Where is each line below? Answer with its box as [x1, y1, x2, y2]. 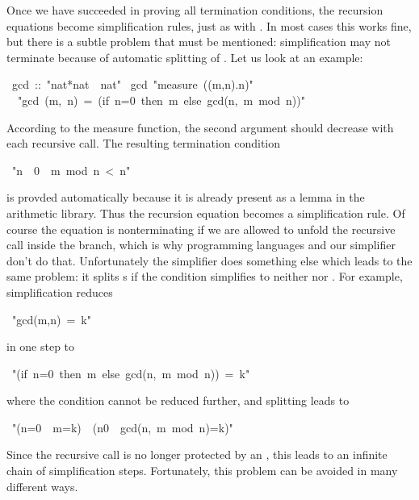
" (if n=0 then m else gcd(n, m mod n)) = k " [12, 365, 250, 381]
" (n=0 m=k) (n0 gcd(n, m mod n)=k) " [12, 419, 233, 435]
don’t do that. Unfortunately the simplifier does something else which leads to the [6, 252, 413, 269]
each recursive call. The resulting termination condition [6, 135, 281, 152]
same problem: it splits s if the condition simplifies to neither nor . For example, [6, 268, 403, 285]
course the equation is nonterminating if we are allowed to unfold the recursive [6, 220, 396, 237]
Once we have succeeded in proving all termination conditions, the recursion [6, 2, 383, 18]
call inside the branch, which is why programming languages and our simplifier [6, 236, 396, 253]
